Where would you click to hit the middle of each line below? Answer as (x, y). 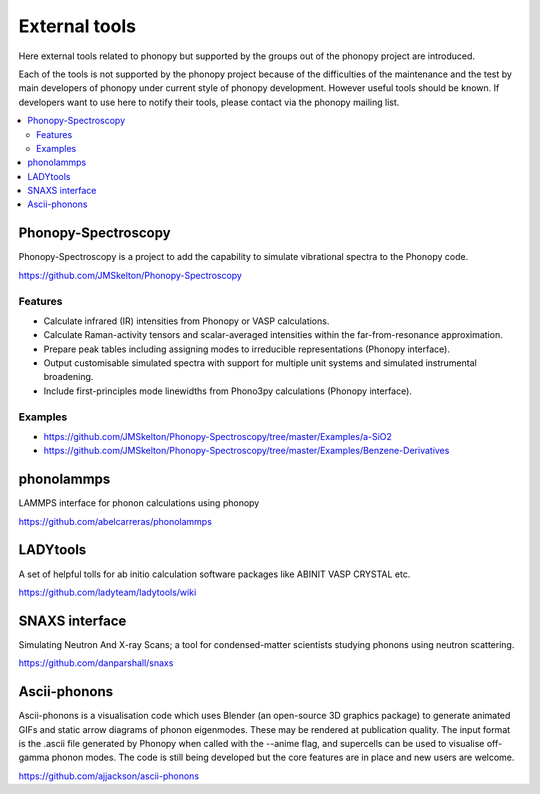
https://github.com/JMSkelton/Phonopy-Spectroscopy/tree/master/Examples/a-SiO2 (217, 436)
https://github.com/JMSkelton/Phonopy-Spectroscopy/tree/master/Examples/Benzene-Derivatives (246, 451)
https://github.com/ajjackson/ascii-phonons (109, 776)
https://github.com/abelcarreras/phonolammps (115, 521)
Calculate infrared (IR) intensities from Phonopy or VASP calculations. (186, 321)
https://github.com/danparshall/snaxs (96, 663)
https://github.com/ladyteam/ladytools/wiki (107, 592)
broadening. (68, 377)
